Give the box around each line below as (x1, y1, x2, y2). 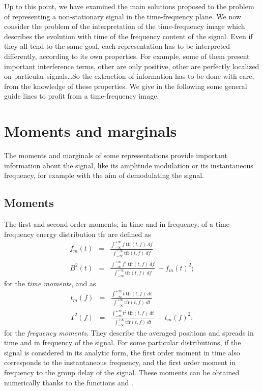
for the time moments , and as (4, 278, 96, 288)
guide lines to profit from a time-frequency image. (4, 91, 159, 101)
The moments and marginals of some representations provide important (4, 150, 227, 161)
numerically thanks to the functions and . (4, 377, 133, 387)
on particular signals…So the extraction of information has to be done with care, (4, 71, 254, 81)
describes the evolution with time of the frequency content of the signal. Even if (4, 31, 253, 41)
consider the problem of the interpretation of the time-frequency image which (4, 21, 245, 32)
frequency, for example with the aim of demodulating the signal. (4, 170, 204, 181)
